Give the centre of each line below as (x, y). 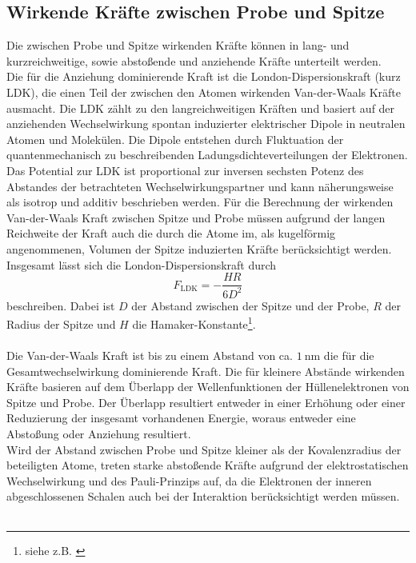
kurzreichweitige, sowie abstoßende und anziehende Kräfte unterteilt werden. (194, 60)
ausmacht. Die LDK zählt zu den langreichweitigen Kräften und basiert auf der (201, 108)
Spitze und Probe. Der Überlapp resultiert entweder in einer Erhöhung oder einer (206, 402)
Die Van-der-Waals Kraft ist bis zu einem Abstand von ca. (150, 355)
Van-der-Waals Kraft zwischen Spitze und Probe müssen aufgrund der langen (196, 217)
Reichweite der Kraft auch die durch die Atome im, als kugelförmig (171, 233)
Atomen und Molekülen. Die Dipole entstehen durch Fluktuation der (175, 139)
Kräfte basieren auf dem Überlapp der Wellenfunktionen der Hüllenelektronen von (208, 387)
